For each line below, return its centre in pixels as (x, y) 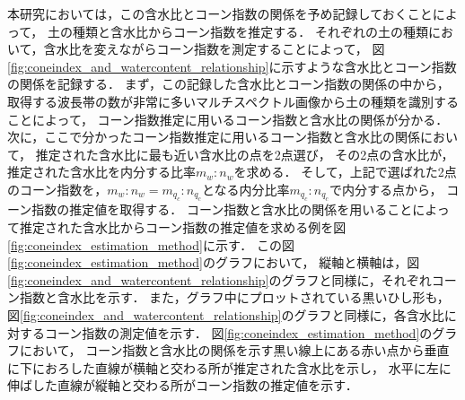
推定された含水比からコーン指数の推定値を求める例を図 (183, 226)
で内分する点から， (386, 189)
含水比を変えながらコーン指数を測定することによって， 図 (214, 49)
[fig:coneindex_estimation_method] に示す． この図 (151, 244)
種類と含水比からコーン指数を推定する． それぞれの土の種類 (250, 31)
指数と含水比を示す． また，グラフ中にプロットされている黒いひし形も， (234, 297)
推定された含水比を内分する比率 (101, 172)
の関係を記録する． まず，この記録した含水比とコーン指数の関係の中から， (228, 84)
